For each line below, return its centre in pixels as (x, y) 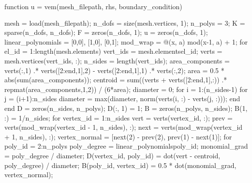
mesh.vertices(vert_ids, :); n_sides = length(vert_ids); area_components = (117, 60)
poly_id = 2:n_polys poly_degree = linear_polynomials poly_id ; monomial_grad (126, 146)
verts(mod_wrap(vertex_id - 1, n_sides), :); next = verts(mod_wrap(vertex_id (124, 127)
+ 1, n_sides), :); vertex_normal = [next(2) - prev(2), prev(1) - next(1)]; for (118, 136)
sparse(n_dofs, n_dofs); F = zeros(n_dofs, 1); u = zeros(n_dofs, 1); (106, 32)
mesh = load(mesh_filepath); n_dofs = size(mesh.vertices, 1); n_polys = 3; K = (125, 23)
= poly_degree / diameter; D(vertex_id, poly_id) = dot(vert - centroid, (112, 155)
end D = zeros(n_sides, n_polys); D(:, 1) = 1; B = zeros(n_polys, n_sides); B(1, (126, 108)
